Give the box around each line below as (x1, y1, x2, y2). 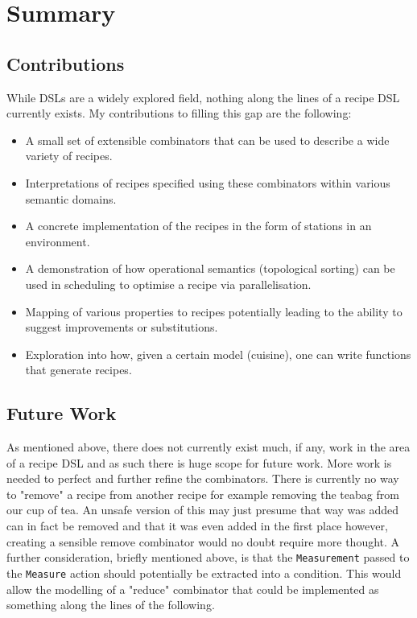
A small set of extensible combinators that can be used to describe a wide (25, 131, 390, 148)
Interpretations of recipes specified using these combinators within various (25, 174, 390, 191)
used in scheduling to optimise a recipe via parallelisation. (25, 275, 312, 292)
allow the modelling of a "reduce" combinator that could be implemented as (6, 580, 379, 597)
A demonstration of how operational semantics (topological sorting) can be (25, 260, 395, 277)
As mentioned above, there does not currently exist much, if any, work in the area (6, 439, 411, 455)
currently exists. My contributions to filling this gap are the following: (6, 105, 352, 122)
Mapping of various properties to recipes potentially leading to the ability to (25, 303, 403, 319)
